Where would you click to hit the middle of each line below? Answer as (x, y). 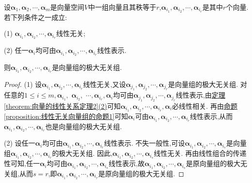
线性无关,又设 (105, 84)
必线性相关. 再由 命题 (205, 106)
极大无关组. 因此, (86, 153)
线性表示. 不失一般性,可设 (144, 143)
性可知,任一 (22, 163)
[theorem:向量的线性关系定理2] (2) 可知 (62, 106)
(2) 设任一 (20, 143)
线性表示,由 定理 (201, 95)
